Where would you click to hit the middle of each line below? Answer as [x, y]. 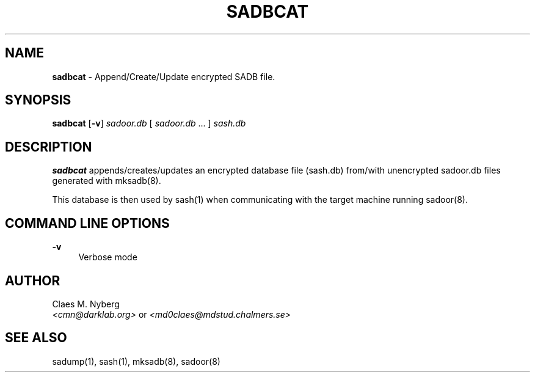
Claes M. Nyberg [86, 304]
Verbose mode [108, 257]
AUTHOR [33, 280]
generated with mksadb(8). [107, 181]
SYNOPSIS [38, 100]
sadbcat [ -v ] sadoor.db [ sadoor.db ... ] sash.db [149, 123]
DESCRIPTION [49, 147]
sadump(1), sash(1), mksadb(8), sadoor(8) [136, 361]
